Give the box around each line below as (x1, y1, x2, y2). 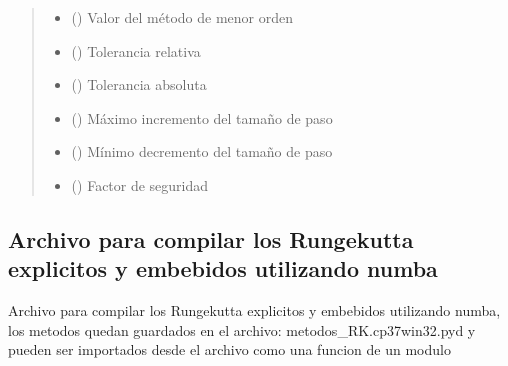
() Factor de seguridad (71, 174, 209, 195)
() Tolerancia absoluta (71, 74, 207, 95)
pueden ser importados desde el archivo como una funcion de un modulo (8, 339, 451, 360)
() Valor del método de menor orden (71, 7, 293, 27)
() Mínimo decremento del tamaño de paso (71, 141, 333, 162)
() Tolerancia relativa (71, 40, 201, 61)
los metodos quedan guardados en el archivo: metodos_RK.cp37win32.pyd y (8, 319, 476, 340)
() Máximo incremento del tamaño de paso (71, 107, 333, 128)
